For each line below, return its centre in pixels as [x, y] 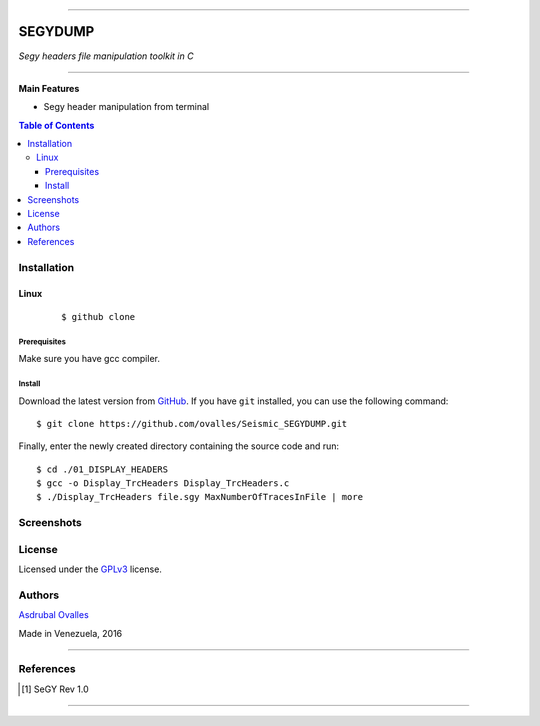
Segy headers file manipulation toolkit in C [106, 56]
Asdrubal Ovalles [53, 615]
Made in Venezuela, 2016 [70, 633]
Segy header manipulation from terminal [126, 107]
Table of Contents [56, 125]
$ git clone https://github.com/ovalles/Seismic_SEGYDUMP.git [192, 423]
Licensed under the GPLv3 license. [90, 569]
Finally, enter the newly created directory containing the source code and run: [179, 446]
